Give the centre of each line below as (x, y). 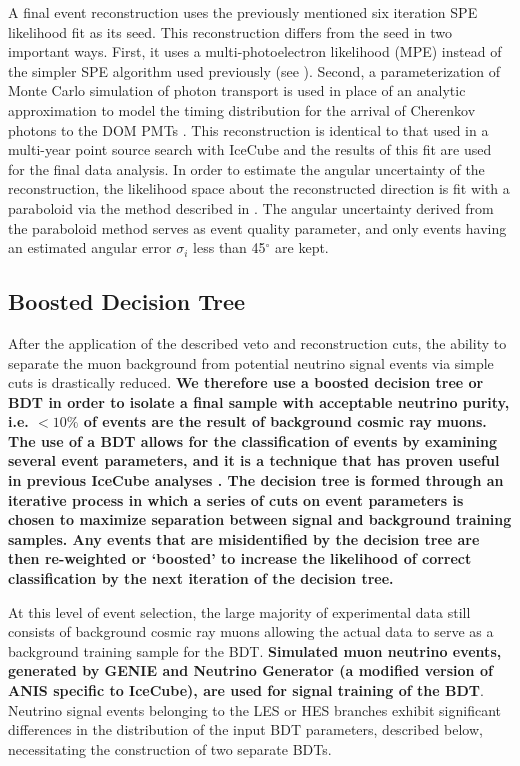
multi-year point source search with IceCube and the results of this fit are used (250, 149)
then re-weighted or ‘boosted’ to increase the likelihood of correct (240, 558)
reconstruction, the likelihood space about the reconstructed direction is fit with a (259, 188)
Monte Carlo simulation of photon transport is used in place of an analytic (237, 90)
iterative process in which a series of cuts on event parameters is (236, 499)
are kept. (302, 247)
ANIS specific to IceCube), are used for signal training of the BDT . (246, 690)
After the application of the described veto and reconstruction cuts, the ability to (257, 342)
